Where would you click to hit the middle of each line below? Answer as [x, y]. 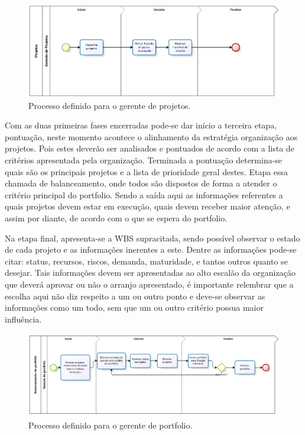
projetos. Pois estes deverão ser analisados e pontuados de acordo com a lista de [150, 148]
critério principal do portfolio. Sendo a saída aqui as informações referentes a [144, 194]
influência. [23, 319]
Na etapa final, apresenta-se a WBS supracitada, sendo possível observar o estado [152, 238]
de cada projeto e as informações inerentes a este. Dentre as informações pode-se [151, 249]
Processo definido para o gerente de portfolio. [111, 425]
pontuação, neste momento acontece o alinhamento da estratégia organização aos [151, 136]
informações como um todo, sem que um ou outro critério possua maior [134, 307]
